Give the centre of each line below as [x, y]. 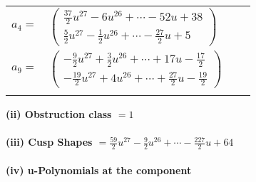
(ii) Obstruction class [59, 113]
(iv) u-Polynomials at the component [99, 170]
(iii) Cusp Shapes [49, 142]
